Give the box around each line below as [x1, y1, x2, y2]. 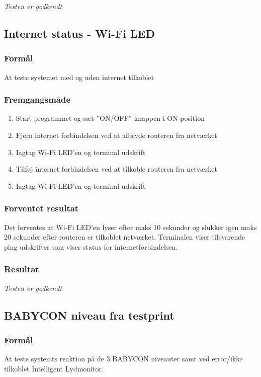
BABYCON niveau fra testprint [4, 307, 175, 323]
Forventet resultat [4, 202, 79, 214]
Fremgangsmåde [4, 93, 71, 106]
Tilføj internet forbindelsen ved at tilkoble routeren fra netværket [16, 164, 217, 174]
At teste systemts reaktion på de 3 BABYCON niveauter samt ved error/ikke [4, 353, 243, 364]
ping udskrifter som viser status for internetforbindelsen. [4, 241, 178, 252]
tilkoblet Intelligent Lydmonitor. [4, 363, 104, 373]
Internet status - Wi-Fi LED [4, 25, 155, 41]
